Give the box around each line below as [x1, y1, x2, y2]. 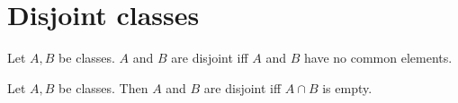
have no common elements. [303, 48, 453, 67]
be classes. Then [58, 78, 148, 97]
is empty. [322, 78, 373, 97]
